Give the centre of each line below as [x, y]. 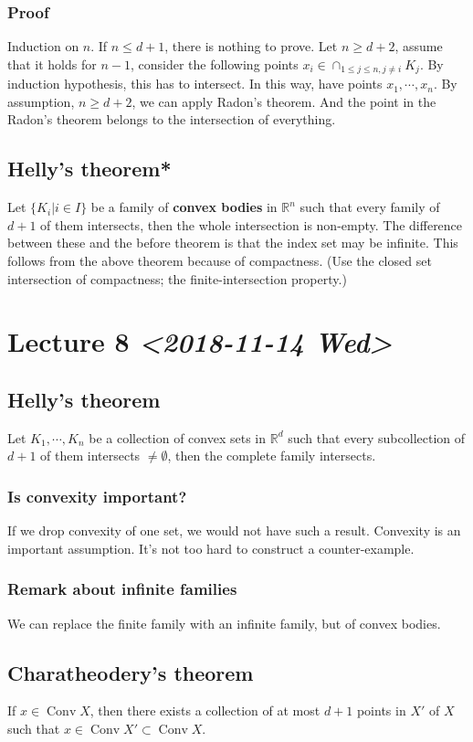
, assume [419, 46]
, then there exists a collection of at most [205, 710]
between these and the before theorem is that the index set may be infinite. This [233, 243]
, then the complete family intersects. [272, 456]
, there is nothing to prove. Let [251, 46]
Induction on [43, 46]
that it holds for [52, 64]
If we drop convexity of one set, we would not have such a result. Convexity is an [234, 530]
